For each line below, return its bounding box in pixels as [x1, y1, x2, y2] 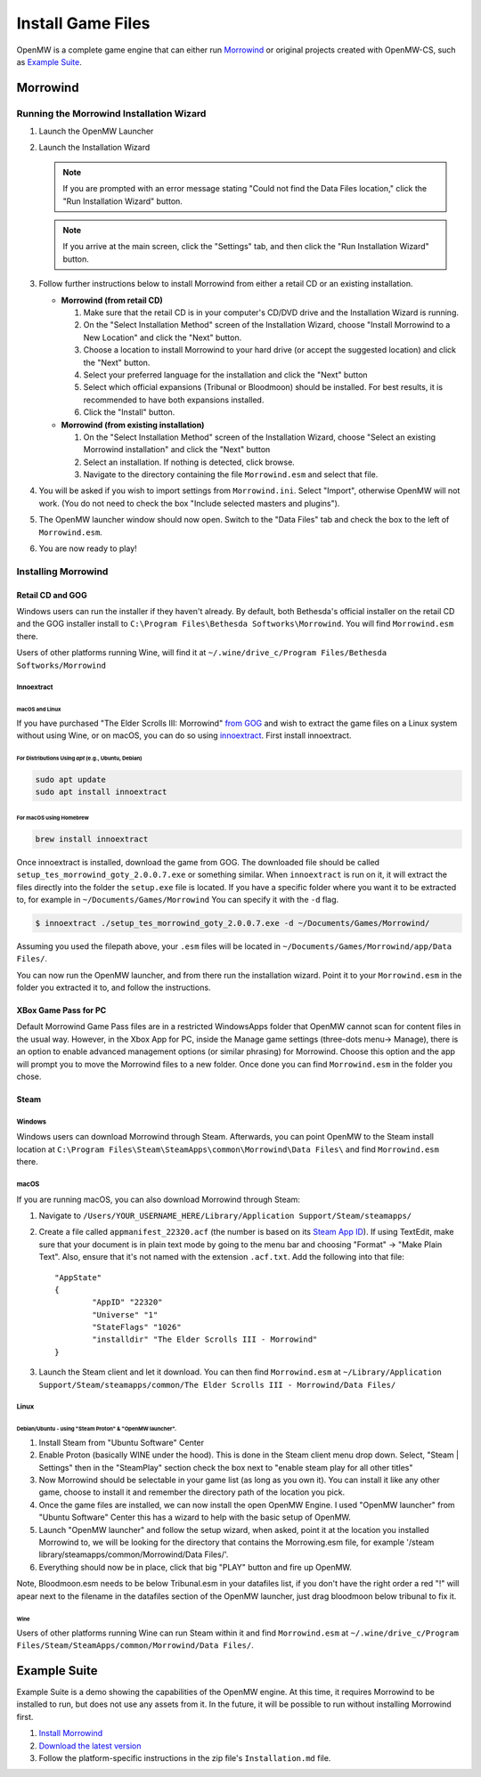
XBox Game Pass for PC [16, 1005, 107, 1016]
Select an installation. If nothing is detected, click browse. [83, 457, 296, 467]
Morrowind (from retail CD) [61, 295, 164, 305]
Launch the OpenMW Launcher [38, 126, 154, 137]
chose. [16, 1071, 42, 1082]
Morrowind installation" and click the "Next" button [83, 444, 271, 455]
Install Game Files [16, 13, 151, 33]
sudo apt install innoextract [35, 787, 167, 797]
